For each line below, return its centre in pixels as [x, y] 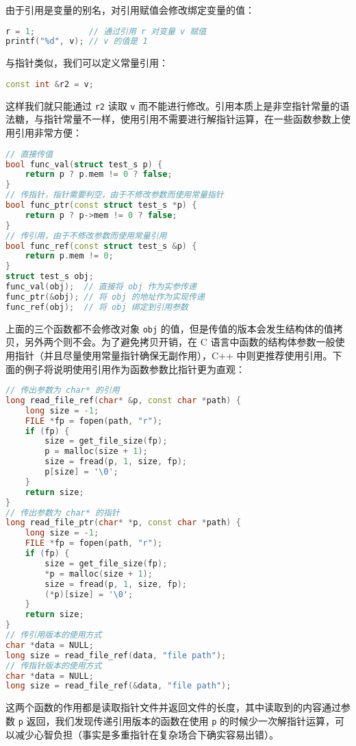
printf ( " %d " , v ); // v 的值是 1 [77, 41]
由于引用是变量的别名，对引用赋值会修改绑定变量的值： [130, 10]
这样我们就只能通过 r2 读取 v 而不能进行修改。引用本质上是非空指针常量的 [173, 105]
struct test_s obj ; [50, 277]
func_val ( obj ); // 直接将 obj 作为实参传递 [101, 287]
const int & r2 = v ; [50, 84]
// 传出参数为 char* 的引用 [63, 390]
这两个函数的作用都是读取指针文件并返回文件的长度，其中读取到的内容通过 [173, 707]
